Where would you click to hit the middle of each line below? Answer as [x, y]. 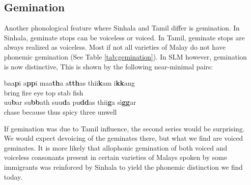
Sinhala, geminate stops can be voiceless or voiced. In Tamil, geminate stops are [125, 37]
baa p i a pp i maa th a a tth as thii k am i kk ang [70, 83]
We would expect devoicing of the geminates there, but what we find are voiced [124, 138]
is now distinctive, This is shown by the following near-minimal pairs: [109, 66]
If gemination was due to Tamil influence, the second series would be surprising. [124, 128]
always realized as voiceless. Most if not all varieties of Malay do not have [115, 47]
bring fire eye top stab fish [44, 92]
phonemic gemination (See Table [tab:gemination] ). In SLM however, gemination [125, 56]
